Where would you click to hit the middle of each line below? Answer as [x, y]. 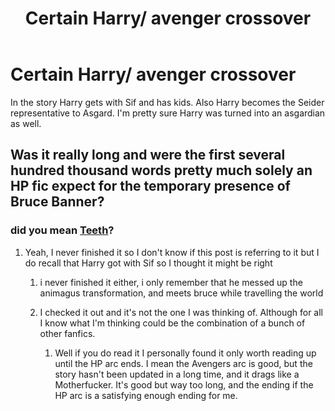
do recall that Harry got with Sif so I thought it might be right [148, 263]
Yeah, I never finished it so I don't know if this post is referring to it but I [172, 252]
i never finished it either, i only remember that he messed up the [171, 282]
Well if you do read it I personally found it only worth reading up [185, 353]
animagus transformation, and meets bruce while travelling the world [181, 293]
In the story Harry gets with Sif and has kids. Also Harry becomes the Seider [167, 102]
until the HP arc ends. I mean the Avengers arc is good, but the [183, 363]
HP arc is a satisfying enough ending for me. [146, 395]
